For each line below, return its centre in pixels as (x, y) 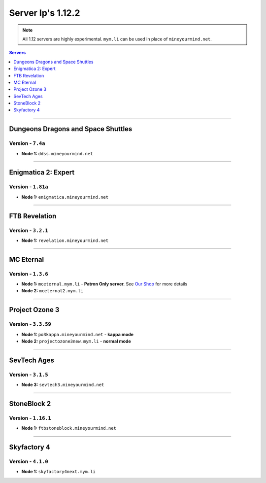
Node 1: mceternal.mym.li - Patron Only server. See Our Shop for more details (104, 284)
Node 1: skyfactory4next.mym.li (58, 472)
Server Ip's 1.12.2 (45, 13)
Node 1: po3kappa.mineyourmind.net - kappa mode (78, 334)
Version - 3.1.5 (29, 375)
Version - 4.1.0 (29, 462)
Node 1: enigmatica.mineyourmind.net (65, 197)
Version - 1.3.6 (29, 274)
